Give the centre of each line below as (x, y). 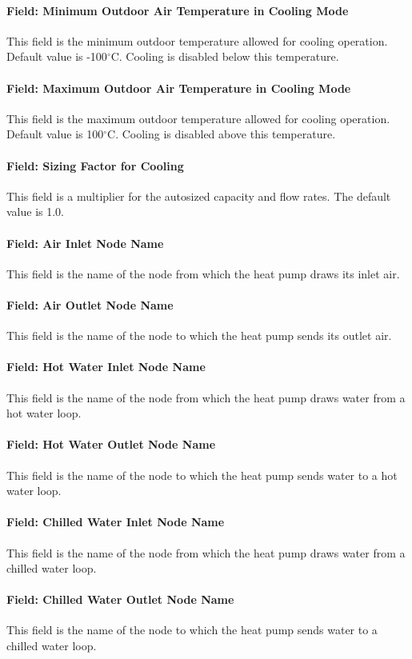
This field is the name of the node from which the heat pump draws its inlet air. (203, 273)
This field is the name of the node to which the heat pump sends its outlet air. (199, 335)
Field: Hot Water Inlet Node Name (106, 367)
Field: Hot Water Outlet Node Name (111, 444)
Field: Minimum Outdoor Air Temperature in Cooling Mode (178, 10)
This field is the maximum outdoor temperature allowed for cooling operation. (198, 118)
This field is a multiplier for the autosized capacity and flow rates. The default (199, 196)
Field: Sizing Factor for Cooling (95, 165)
